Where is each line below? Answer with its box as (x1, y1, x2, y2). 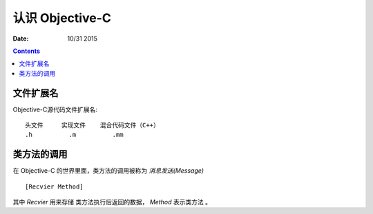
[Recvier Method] (25, 182, 84, 191)
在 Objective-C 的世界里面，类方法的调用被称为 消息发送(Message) (12, 167, 204, 175)
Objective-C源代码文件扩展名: (12, 105, 98, 114)
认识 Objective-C (12, 10, 112, 25)
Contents (12, 47, 41, 55)
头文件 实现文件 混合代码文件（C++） (25, 121, 160, 129)
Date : (12, 34, 29, 43)
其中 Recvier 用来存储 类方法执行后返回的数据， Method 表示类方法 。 (12, 198, 212, 206)
